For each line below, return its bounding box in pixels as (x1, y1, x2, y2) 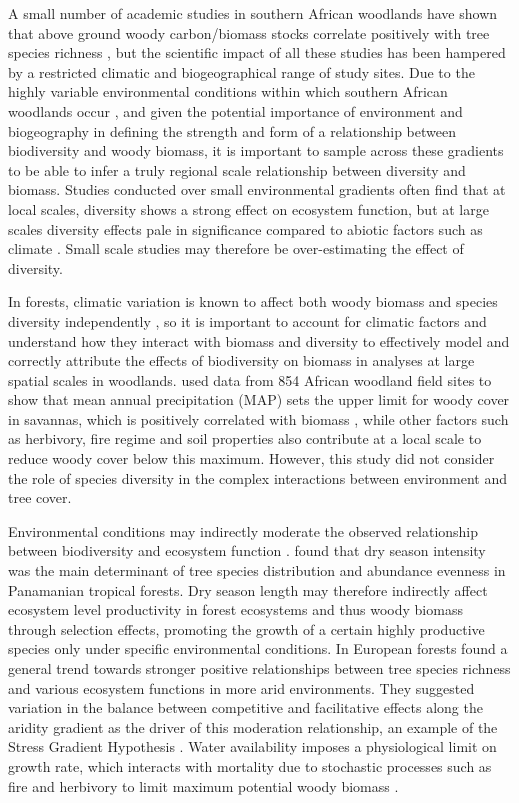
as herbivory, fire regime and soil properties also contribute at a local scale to (8, 428, 482, 449)
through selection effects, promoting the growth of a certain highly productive (8, 618, 485, 639)
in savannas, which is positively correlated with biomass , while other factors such (8, 408, 509, 429)
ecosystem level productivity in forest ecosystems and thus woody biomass (8, 599, 463, 620)
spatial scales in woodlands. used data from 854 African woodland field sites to (8, 369, 492, 390)
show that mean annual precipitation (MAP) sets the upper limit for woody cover (8, 389, 510, 410)
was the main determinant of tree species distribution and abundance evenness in (8, 560, 506, 581)
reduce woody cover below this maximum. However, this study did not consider (8, 448, 495, 469)
